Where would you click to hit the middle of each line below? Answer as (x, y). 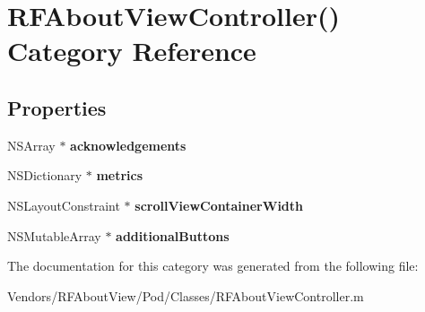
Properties (57, 107)
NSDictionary (45, 175)
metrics (120, 175)
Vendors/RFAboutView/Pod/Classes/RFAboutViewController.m (186, 295)
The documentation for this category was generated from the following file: (213, 266)
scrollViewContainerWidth (219, 205)
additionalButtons (173, 235)
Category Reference (132, 51)
